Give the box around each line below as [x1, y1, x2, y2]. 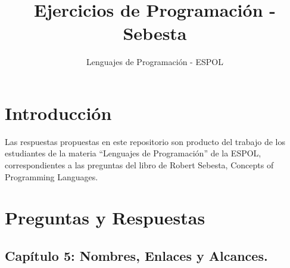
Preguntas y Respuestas [5, 205, 205, 230]
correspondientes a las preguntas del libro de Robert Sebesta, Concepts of [5, 159, 274, 171]
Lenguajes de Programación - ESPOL [86, 56, 223, 68]
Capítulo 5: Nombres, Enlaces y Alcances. [5, 246, 268, 264]
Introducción [5, 100, 112, 125]
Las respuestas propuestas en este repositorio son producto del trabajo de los [5, 135, 285, 147]
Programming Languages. [5, 170, 98, 183]
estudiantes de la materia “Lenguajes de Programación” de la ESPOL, [5, 147, 261, 159]
